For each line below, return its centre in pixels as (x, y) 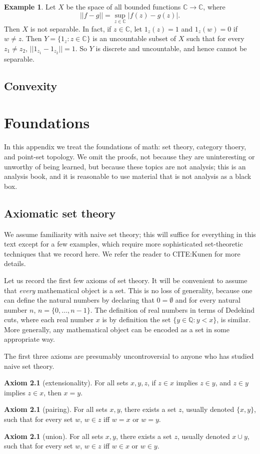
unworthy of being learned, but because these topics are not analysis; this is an (125, 166)
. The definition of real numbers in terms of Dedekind (172, 309)
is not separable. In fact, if (71, 28)
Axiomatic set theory (60, 213)
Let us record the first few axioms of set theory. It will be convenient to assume (126, 280)
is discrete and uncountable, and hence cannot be (171, 48)
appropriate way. (29, 339)
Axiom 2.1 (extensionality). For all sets (66, 383)
